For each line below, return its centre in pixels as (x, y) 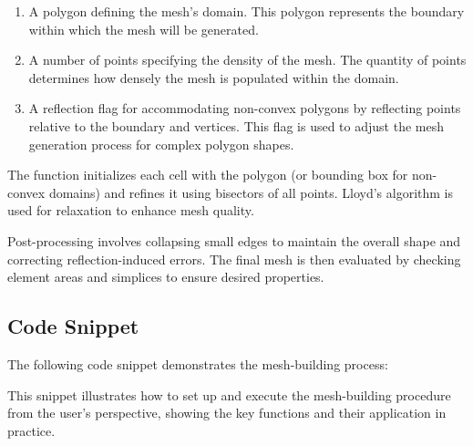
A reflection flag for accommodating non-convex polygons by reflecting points (245, 108)
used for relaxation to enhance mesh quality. (131, 210)
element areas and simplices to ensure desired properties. (166, 277)
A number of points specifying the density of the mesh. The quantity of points (247, 60)
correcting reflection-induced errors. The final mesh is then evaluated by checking (234, 259)
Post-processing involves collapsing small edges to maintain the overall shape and (234, 240)
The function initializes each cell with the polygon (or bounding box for (208, 175)
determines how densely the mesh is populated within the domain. (214, 77)
